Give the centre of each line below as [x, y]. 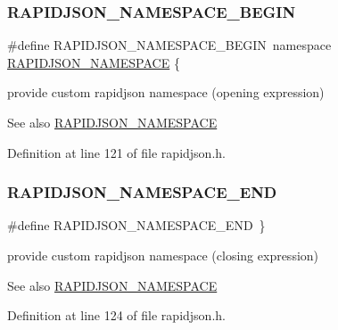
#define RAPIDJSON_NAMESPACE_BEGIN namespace [169, 45]
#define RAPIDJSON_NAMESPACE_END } [136, 225]
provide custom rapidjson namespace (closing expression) [163, 255]
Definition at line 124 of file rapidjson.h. [116, 315]
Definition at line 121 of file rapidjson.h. [116, 152]
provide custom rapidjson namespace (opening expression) [166, 92]
